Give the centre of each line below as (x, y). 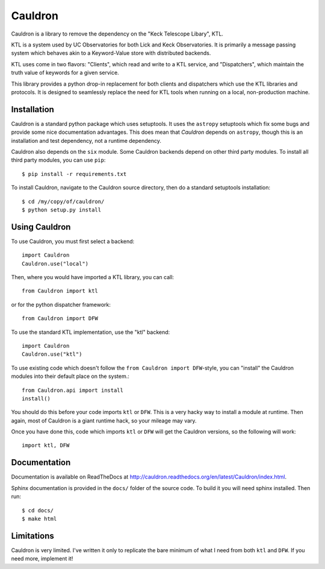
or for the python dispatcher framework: (61, 304)
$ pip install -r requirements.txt (74, 174)
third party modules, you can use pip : (58, 160)
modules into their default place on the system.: (70, 376)
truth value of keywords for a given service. (65, 73)
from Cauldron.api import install (73, 390)
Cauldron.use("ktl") (52, 354)
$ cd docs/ (38, 510)
